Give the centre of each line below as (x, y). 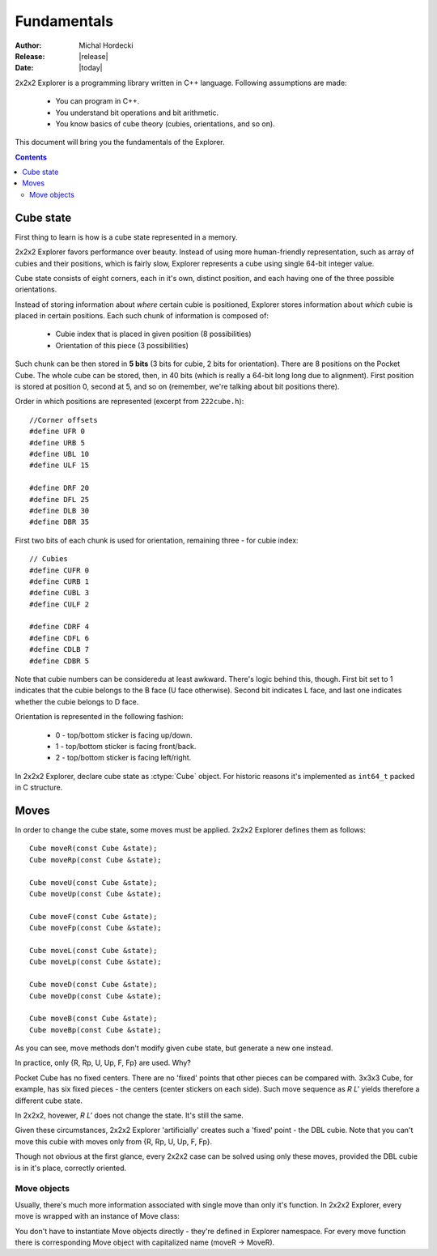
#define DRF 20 (59, 488)
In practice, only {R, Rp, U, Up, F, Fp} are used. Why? (103, 1063)
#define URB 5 (57, 443)
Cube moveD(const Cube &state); (93, 985)
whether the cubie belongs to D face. (77, 701)
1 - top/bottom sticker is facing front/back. (126, 746)
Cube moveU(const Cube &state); (93, 882)
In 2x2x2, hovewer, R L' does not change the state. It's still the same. (129, 1115)
